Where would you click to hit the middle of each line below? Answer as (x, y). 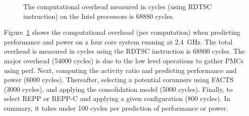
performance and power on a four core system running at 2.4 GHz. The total (118, 41)
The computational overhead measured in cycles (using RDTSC (117, 6)
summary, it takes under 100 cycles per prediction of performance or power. (116, 108)
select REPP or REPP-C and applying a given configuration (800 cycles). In (117, 98)
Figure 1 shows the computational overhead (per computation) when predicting (122, 32)
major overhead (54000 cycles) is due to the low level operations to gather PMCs (124, 60)
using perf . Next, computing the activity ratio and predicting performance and (120, 70)
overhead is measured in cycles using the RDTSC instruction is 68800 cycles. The (124, 51)
